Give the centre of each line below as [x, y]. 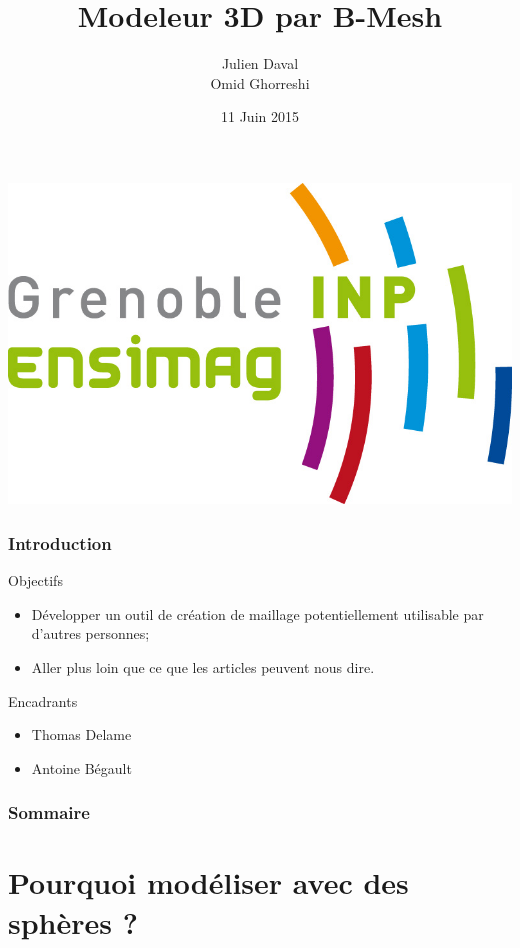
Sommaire [49, 812]
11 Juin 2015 [260, 116]
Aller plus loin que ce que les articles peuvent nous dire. [203, 666]
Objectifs [35, 580]
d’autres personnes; [90, 633]
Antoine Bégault [81, 767]
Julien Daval [260, 63]
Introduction [60, 542]
